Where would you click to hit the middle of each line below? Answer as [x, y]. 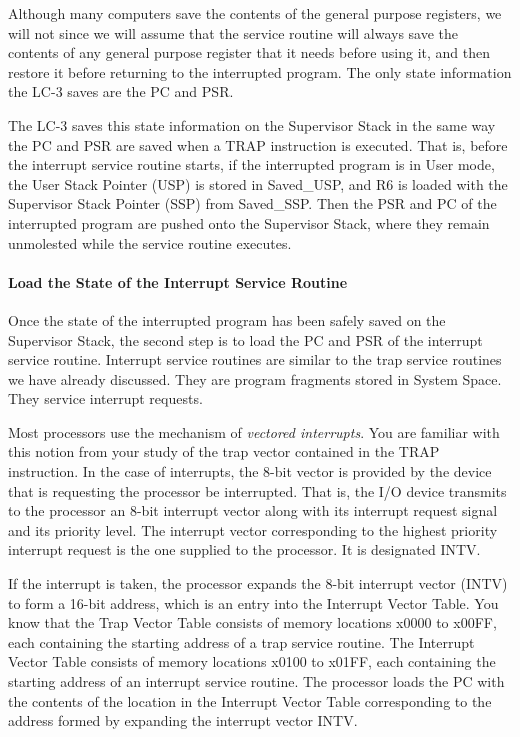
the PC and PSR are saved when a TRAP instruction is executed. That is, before [258, 144]
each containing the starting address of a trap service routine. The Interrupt [241, 641]
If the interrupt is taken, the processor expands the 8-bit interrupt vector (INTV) [258, 583]
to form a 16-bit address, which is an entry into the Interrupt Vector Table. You [253, 602]
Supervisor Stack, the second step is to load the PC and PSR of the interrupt [245, 339]
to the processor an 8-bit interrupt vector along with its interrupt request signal [253, 510]
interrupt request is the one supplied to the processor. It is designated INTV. [244, 549]
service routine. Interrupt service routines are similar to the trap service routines [255, 359]
